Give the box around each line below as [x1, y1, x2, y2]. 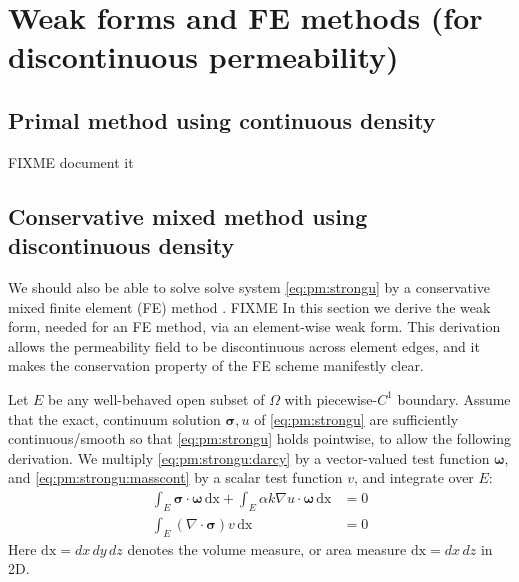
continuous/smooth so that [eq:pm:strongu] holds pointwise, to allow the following [8, 428, 511, 449]
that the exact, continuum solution [8, 408, 221, 429]
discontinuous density [8, 230, 235, 261]
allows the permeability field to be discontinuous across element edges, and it [8, 335, 480, 356]
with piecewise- [284, 388, 378, 409]
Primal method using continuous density [8, 104, 436, 135]
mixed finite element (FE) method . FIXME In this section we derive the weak [8, 296, 491, 317]
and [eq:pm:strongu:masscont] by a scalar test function [8, 467, 343, 488]
